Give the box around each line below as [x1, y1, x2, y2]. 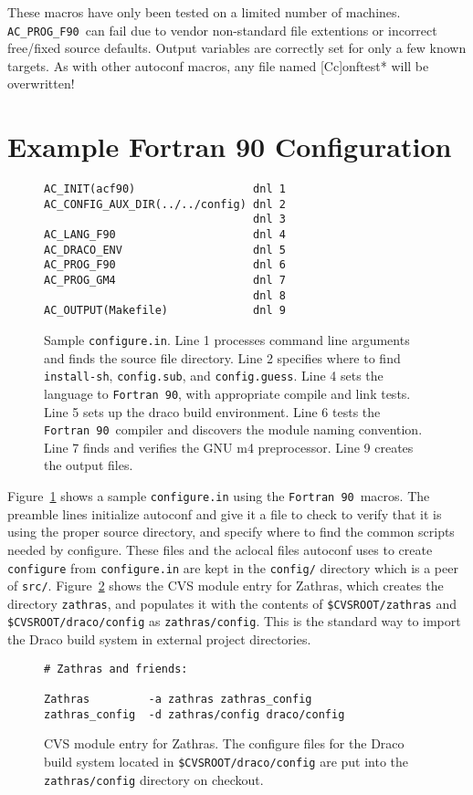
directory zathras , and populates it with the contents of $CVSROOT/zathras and [7, 593, 457, 612]
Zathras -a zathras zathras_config [44, 693, 312, 706]
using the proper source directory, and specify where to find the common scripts [7, 522, 455, 541]
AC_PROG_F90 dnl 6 [44, 258, 286, 272]
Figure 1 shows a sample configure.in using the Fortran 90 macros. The [7, 486, 430, 506]
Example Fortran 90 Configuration [7, 128, 452, 165]
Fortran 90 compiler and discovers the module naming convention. [44, 420, 423, 439]
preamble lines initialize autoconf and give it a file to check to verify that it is [7, 504, 442, 523]
